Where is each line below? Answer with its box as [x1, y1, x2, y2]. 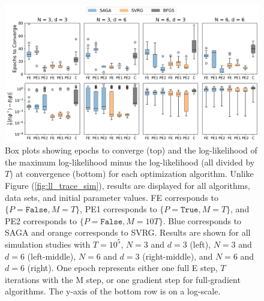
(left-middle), [27, 249, 76, 262]
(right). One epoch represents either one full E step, [27, 261, 218, 274]
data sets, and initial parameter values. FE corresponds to [5, 191, 218, 203]
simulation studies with [5, 237, 91, 250]
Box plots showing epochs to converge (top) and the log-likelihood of [5, 144, 257, 156]
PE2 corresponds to [5, 214, 77, 227]
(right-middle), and [142, 249, 213, 262]
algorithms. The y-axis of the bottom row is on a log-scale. [5, 285, 221, 297]
